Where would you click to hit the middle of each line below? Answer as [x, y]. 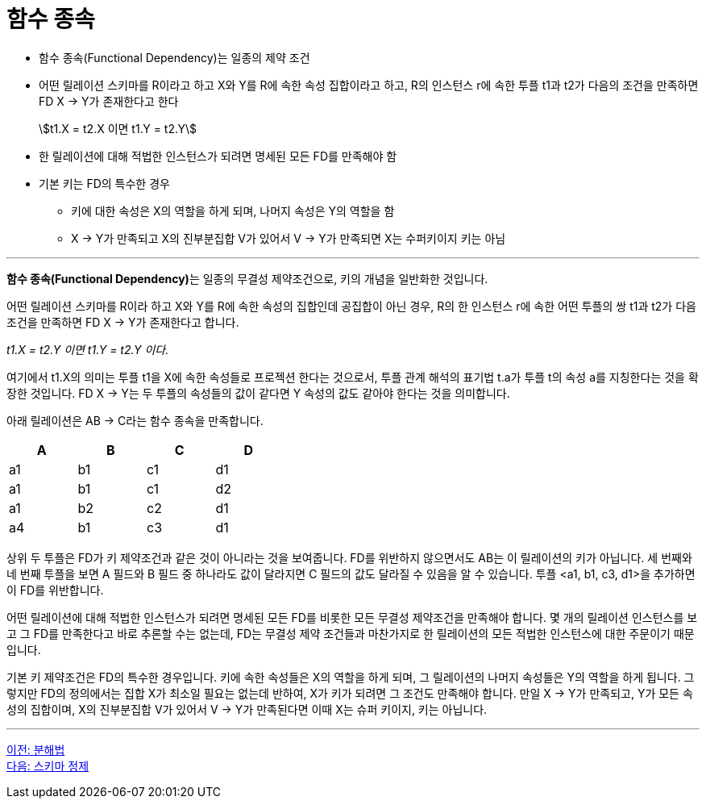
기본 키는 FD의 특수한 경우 [104, 183]
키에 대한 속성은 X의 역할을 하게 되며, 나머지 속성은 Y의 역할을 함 [233, 211]
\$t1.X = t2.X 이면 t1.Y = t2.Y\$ [118, 128]
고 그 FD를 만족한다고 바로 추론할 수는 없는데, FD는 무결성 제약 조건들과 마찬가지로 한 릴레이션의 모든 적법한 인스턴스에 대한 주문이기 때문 [351, 633]
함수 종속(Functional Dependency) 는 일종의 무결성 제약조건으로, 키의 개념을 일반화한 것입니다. [247, 278]
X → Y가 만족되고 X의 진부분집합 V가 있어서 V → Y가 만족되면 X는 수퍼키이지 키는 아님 [289, 238]
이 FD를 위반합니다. [55, 590]
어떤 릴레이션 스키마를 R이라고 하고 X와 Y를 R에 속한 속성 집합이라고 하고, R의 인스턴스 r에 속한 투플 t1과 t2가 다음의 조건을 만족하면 [369, 85]
